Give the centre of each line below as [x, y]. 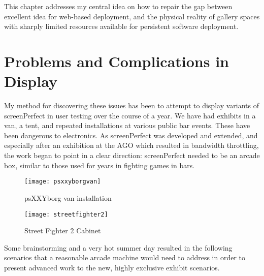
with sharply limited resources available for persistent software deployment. [121, 26]
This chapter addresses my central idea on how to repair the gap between [118, 6]
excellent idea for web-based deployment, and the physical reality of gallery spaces [132, 16]
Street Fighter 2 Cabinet [63, 231]
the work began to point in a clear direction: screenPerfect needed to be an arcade [132, 155]
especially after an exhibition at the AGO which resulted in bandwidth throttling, [131, 145]
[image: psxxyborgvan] [63, 182]
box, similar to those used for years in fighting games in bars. [100, 165]
